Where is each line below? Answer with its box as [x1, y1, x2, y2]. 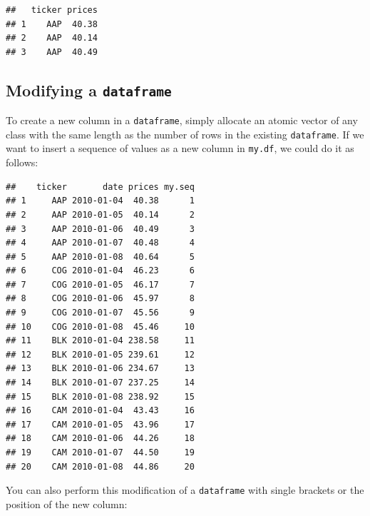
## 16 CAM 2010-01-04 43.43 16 [6, 405, 195, 416]
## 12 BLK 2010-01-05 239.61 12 [6, 349, 195, 360]
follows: [6, 155, 38, 170]
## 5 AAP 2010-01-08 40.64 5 [6, 251, 195, 262]
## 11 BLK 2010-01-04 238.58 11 [6, 335, 195, 346]
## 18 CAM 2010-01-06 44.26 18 [6, 433, 195, 444]
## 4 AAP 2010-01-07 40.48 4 [6, 238, 195, 248]
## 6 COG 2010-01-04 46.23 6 [6, 265, 195, 276]
